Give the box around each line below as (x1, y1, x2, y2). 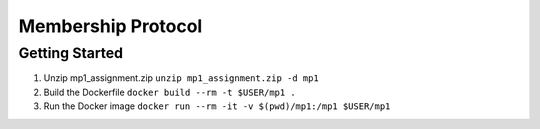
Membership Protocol (18, 15, 203, 37)
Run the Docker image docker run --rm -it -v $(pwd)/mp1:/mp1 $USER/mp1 (43, 100, 391, 112)
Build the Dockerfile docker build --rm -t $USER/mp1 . (43, 86, 297, 98)
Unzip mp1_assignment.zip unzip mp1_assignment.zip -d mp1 (43, 72, 319, 84)
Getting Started (18, 44, 124, 62)
